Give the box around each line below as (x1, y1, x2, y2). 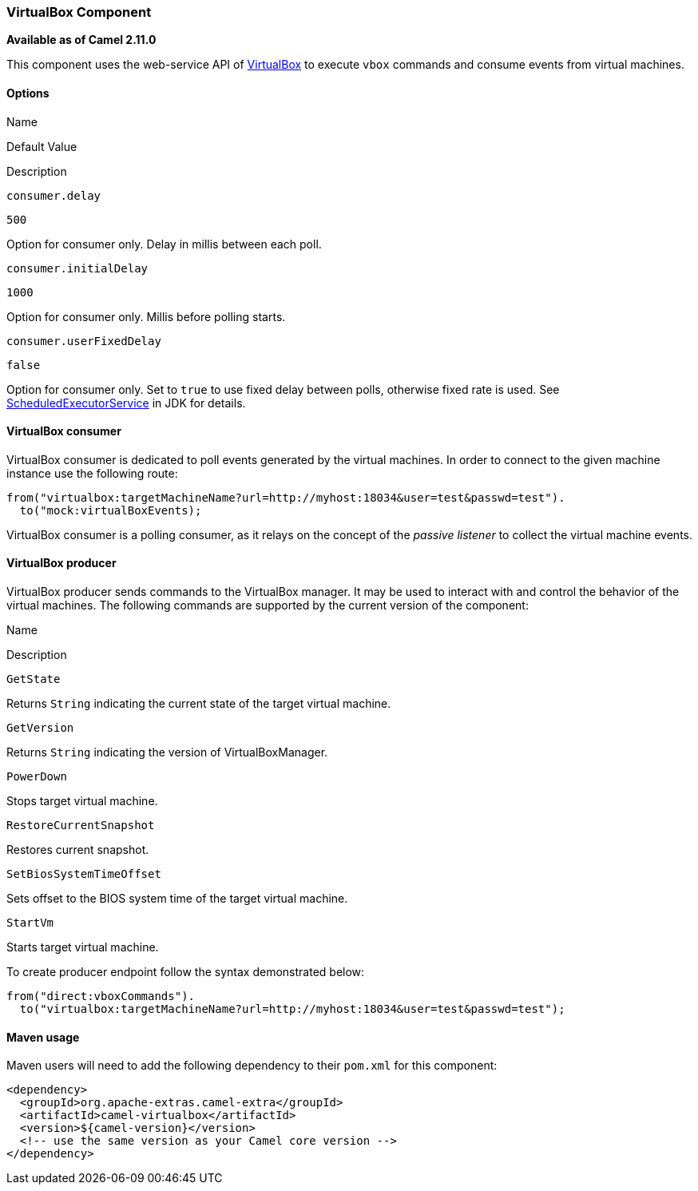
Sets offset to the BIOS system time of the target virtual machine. (6, 891, 348, 906)
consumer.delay (6, 189, 101, 202)
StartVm (6, 916, 54, 930)
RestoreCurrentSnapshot (6, 819, 155, 832)
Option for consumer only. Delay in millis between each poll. (6, 236, 322, 251)
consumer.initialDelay (6, 261, 149, 275)
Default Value (6, 139, 77, 153)
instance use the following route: (6, 466, 178, 480)
